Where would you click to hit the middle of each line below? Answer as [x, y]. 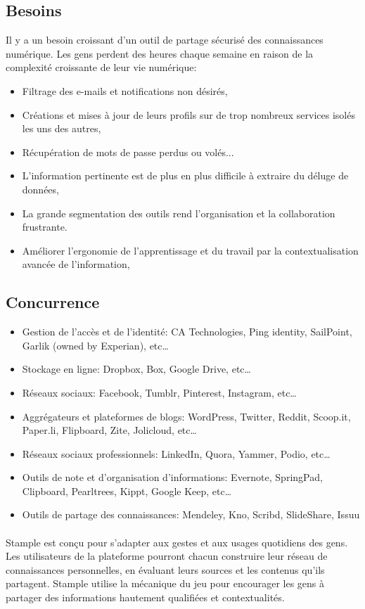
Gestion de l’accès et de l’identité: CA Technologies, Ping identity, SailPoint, [187, 332]
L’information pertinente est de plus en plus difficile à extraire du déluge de [185, 175]
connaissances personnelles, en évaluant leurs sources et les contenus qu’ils [165, 569]
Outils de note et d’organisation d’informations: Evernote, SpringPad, [172, 477]
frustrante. [45, 227]
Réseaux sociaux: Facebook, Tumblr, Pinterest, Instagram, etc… [159, 392]
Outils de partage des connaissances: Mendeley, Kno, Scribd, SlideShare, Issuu [191, 514]
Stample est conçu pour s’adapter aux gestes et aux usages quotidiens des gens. [177, 542]
